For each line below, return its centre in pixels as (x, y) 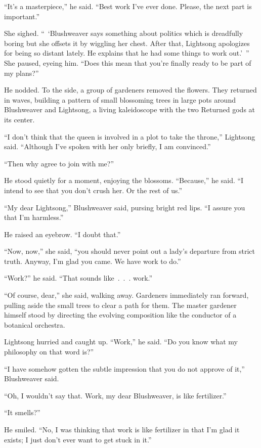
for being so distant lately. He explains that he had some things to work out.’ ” (127, 53)
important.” (22, 16)
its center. (19, 119)
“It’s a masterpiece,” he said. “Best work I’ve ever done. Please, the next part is (128, 6)
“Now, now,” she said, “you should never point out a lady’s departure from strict (130, 251)
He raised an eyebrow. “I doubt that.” (62, 234)
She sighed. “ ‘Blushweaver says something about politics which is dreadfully (124, 33)
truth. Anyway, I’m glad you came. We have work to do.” (93, 261)
